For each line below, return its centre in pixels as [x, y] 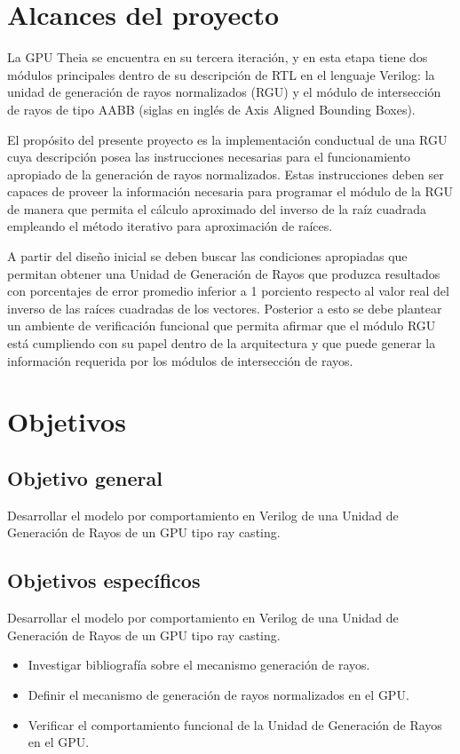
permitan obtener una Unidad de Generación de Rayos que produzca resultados [224, 273]
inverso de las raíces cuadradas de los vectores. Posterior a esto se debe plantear [225, 308]
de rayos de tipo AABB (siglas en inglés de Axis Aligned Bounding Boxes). [211, 109]
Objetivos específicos [104, 580]
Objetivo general [85, 477]
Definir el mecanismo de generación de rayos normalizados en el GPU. [218, 694]
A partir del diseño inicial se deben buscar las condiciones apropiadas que [207, 256]
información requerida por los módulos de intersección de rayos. [180, 360]
